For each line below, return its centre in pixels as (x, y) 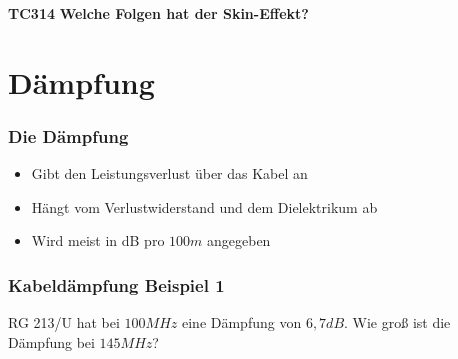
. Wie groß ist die (397, 322)
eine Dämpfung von (241, 322)
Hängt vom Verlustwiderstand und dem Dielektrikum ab (204, 206)
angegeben (239, 240)
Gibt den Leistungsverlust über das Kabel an (169, 173)
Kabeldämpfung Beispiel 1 (116, 284)
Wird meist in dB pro (98, 240)
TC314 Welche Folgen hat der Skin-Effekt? (158, 13)
